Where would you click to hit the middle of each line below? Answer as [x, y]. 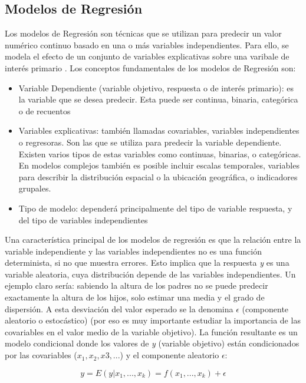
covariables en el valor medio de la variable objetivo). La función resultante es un [151, 331]
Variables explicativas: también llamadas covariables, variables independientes [159, 131]
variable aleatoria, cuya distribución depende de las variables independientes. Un [150, 274]
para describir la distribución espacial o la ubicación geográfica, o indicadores [158, 176]
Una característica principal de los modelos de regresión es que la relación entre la [153, 240]
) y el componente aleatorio [170, 355]
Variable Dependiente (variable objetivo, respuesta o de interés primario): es [156, 88]
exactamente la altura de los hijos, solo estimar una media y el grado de [135, 297]
